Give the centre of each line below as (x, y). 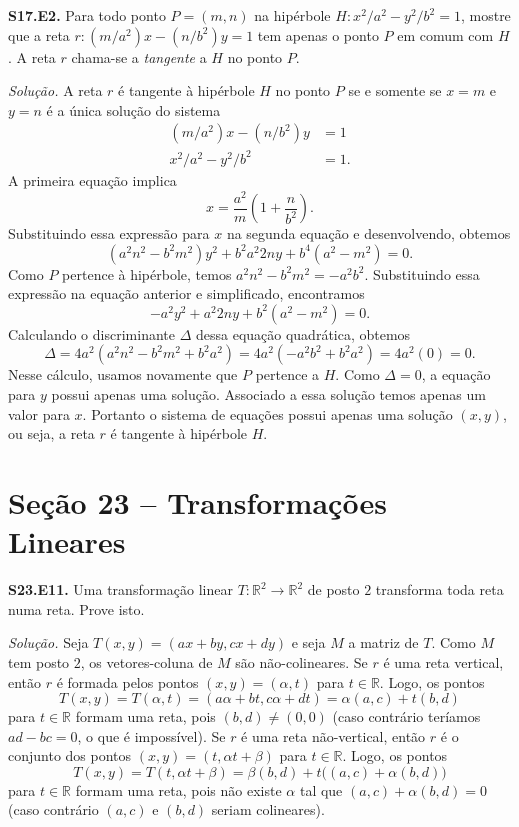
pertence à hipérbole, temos (147, 273)
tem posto (39, 661)
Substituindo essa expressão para (109, 233)
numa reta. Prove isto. (76, 608)
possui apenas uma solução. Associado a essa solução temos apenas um (268, 394)
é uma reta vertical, (443, 661)
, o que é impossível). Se (151, 735)
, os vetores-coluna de (146, 661)
